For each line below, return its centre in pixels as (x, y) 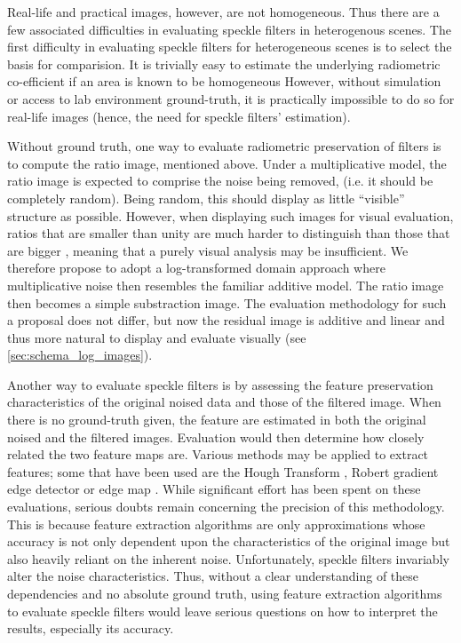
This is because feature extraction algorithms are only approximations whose (216, 524)
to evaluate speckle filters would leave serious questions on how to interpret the (223, 611)
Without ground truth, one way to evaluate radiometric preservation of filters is (224, 146)
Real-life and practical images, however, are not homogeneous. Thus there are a (223, 12)
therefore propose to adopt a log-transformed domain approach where (196, 268)
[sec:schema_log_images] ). (80, 355)
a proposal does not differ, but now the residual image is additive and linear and (226, 320)
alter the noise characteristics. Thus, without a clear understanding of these (213, 576)
